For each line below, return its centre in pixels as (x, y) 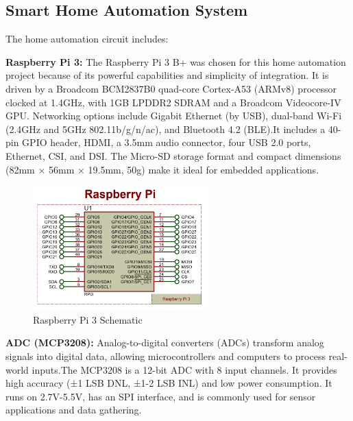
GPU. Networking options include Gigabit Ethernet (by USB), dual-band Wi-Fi (174, 116)
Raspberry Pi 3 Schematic (88, 319)
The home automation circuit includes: (87, 39)
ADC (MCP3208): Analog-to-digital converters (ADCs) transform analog (165, 342)
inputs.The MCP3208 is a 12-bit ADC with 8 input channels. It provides (184, 369)
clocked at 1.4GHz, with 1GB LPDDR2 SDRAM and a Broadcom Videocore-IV (173, 102)
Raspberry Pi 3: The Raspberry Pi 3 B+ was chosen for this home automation (176, 61)
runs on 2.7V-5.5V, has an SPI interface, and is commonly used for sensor (161, 396)
